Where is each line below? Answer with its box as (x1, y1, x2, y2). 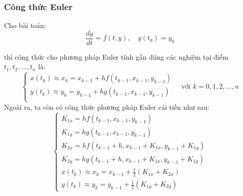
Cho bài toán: (4, 20, 46, 31)
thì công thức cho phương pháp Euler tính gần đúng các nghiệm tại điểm (4, 51, 228, 62)
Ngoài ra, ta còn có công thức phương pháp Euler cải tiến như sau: (4, 101, 209, 112)
